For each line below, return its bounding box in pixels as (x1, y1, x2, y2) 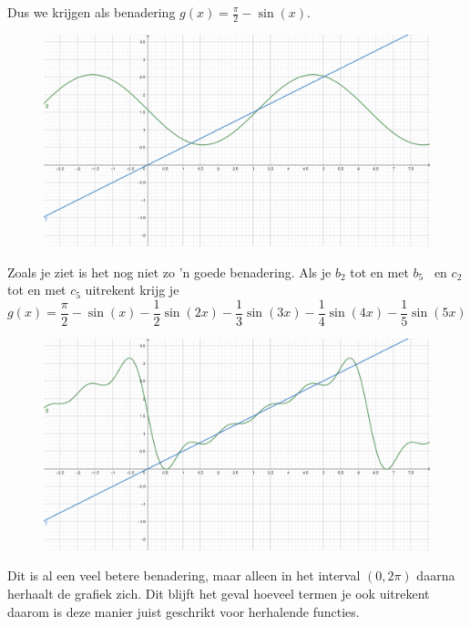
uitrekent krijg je (85, 280, 179, 299)
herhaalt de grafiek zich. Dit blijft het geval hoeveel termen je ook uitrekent (7, 584, 430, 603)
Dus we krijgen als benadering (7, 3, 176, 21)
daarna (416, 566, 455, 585)
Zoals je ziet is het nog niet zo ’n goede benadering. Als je (7, 262, 332, 281)
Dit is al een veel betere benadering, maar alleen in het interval (7, 566, 361, 585)
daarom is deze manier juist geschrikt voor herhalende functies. (7, 601, 360, 621)
